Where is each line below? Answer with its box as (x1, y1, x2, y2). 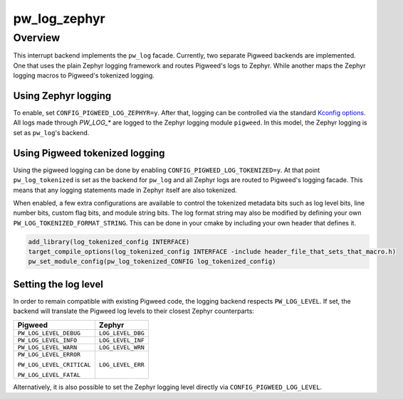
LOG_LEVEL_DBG (98, 329, 145, 337)
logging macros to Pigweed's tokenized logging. (13, 71, 155, 80)
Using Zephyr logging (13, 90, 112, 102)
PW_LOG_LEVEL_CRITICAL (17, 361, 92, 368)
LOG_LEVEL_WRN (98, 344, 145, 351)
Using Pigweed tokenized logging (13, 147, 165, 159)
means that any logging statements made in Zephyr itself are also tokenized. (13, 186, 238, 194)
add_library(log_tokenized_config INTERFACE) (28, 238, 190, 245)
